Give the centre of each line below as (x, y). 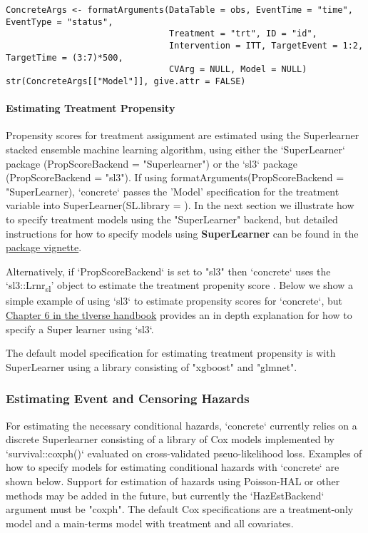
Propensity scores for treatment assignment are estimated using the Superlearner (183, 135)
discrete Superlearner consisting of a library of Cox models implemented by (170, 439)
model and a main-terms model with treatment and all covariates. (150, 523)
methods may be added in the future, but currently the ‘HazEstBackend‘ (165, 495)
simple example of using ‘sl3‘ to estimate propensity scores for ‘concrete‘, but (174, 301)
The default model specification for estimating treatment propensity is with (171, 353)
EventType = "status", (60, 22)
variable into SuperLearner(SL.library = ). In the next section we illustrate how (180, 205)
